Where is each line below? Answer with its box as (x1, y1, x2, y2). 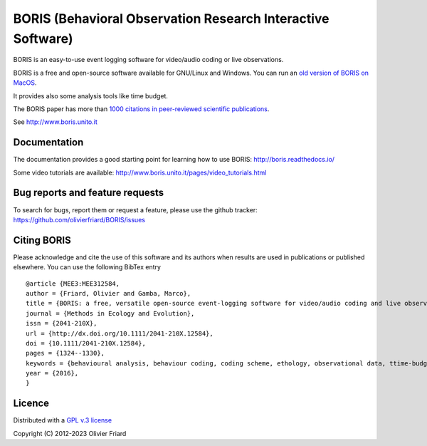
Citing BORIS (13, 234, 71, 246)
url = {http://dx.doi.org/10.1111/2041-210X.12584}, (26, 329, 213, 338)
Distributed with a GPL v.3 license (13, 416, 112, 425)
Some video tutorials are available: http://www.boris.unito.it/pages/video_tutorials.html (13, 168, 267, 177)
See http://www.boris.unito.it (13, 118, 97, 126)
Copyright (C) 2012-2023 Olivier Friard (13, 429, 127, 437)
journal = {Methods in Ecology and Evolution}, (26, 309, 195, 317)
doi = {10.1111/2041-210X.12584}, (26, 339, 146, 347)
